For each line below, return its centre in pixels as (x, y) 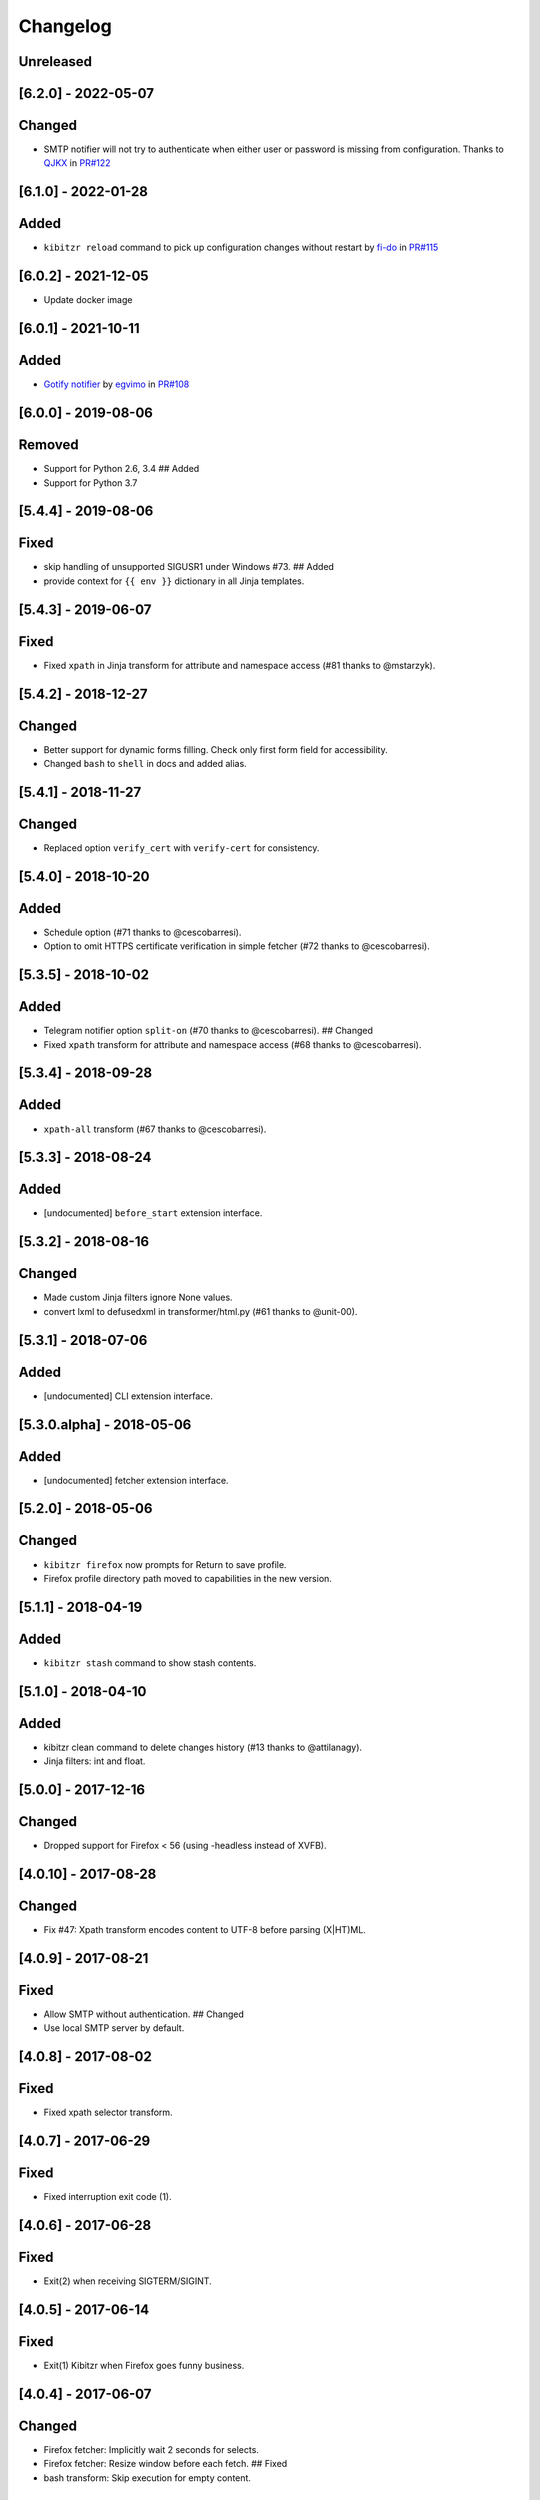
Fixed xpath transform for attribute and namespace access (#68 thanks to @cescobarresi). (232, 1044)
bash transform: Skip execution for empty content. (147, 2477)
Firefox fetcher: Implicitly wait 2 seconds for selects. (151, 2449)
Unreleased (55, 61)
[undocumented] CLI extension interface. (128, 1396)
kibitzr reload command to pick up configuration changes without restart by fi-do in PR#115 (241, 247)
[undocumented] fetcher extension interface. (136, 1480)
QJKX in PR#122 (77, 163)
